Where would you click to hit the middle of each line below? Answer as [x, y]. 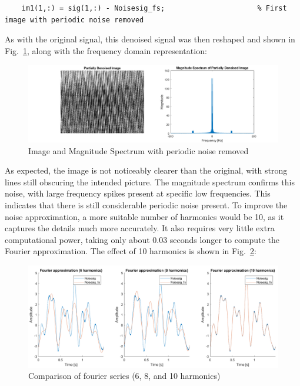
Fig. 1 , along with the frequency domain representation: [106, 50]
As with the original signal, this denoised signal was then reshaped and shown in [150, 39]
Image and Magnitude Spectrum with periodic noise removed [139, 150]
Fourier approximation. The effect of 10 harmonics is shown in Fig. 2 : [131, 251]
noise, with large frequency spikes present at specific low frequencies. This [138, 193]
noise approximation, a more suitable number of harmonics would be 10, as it [144, 216]
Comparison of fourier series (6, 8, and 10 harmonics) [124, 376]
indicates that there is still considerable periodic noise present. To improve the [146, 205]
